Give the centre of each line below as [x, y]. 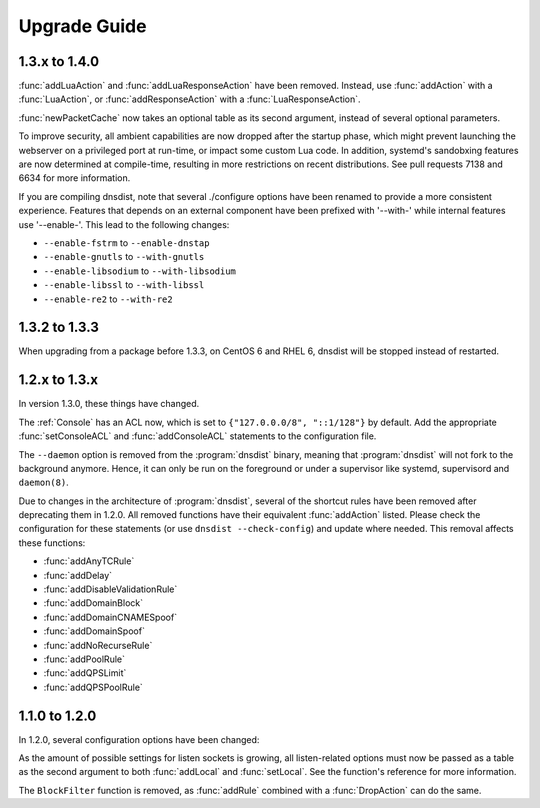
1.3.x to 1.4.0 [59, 61]
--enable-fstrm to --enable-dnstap [126, 242]
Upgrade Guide [82, 26]
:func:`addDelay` [78, 575]
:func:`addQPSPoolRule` [93, 687]
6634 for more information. [74, 178]
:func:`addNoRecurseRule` [98, 645]
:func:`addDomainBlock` [93, 603]
